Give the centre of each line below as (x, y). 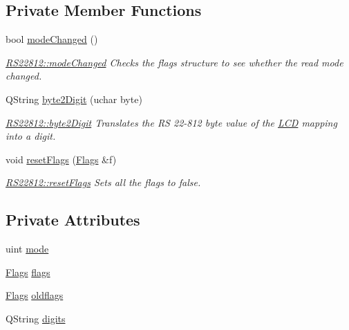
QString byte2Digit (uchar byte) (74, 99)
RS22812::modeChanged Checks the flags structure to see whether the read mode (174, 62)
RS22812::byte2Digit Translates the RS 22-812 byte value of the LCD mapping (171, 122)
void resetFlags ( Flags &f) (61, 159)
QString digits (36, 318)
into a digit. (31, 136)
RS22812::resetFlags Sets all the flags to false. (103, 182)
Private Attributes (73, 220)
